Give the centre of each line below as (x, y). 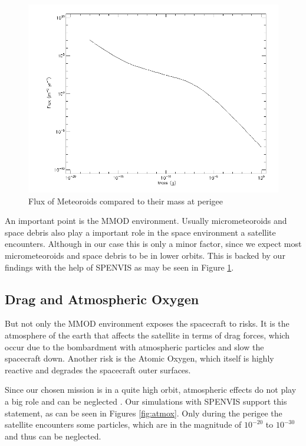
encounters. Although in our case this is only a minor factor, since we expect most (153, 244)
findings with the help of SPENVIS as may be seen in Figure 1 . (119, 267)
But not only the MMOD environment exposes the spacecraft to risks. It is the (147, 323)
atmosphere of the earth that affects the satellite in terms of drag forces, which (147, 335)
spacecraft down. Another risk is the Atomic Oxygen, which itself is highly (139, 358)
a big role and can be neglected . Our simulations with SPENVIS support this (146, 401)
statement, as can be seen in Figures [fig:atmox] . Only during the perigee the (144, 413)
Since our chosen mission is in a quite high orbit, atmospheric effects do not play (151, 390)
